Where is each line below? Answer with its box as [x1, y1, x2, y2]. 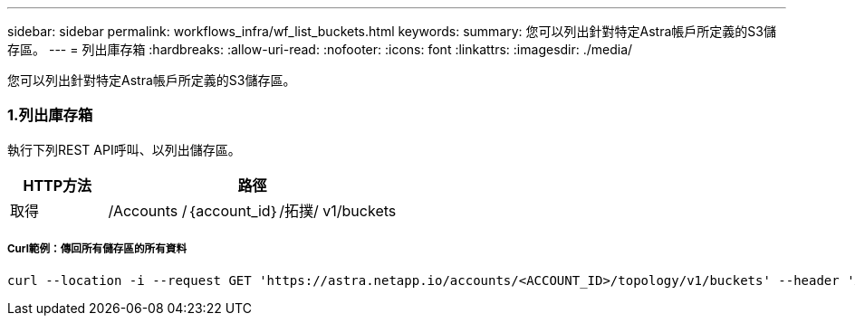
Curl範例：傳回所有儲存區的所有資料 [7, 242, 187, 256]
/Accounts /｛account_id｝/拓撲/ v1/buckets [108, 201, 397, 220]
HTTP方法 [23, 176, 92, 195]
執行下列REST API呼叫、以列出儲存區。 [7, 141, 241, 157]
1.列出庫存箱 [7, 106, 93, 125]
